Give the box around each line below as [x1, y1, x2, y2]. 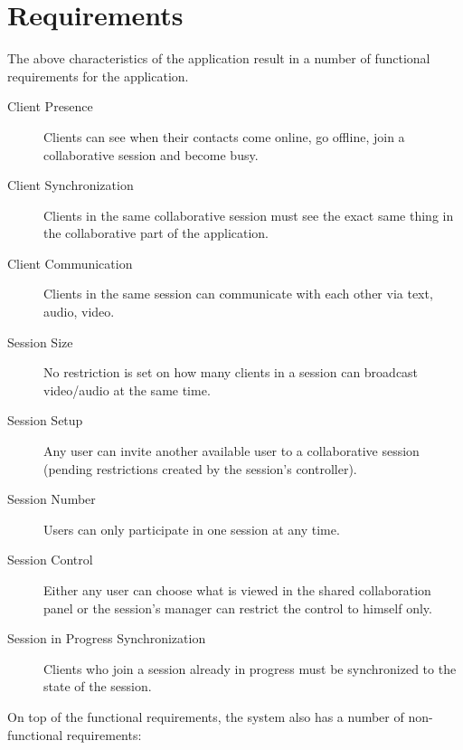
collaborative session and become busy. [43, 145, 259, 164]
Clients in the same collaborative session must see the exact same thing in [43, 205, 454, 224]
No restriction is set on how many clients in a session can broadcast [43, 363, 419, 382]
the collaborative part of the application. [43, 223, 269, 242]
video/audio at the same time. [43, 380, 211, 399]
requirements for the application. [7, 66, 189, 85]
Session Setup [7, 411, 83, 430]
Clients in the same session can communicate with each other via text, [43, 284, 433, 303]
